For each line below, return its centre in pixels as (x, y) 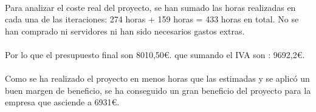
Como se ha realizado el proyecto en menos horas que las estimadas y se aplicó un (157, 78)
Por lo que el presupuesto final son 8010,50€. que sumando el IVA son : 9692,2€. (155, 54)
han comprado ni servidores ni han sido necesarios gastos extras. (125, 31)
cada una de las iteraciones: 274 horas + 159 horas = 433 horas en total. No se (152, 19)
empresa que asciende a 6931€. (62, 102)
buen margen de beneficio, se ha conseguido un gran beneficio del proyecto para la (158, 90)
